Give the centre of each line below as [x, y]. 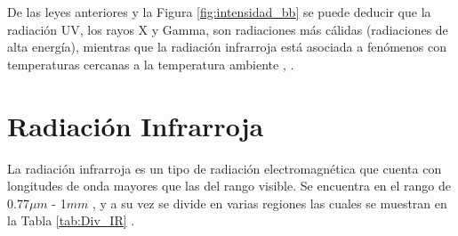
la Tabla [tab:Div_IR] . [71, 220]
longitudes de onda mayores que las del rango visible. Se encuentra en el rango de [229, 186]
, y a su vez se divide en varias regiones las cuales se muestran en [269, 203]
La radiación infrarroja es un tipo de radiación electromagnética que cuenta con [225, 168]
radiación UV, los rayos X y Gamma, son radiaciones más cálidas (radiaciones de [228, 29]
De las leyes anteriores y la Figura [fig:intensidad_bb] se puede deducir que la [219, 12]
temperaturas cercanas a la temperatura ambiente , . [151, 64]
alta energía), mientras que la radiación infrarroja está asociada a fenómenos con [227, 47]
